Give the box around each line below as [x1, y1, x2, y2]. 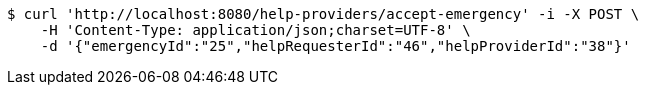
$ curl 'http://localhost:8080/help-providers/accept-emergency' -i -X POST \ [7, 6, 640, 22]
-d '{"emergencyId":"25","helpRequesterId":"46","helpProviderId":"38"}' [40, 38, 631, 54]
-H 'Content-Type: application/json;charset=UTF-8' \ [40, 22, 471, 38]
